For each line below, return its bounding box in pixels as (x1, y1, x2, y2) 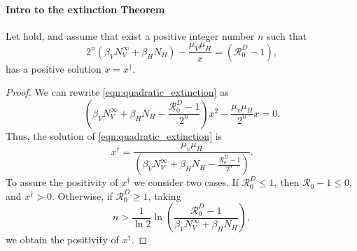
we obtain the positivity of (6, 232, 119, 247)
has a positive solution (6, 61, 101, 76)
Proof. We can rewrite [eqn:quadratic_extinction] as (6, 85, 229, 99)
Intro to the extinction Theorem (6, 1, 165, 16)
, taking (148, 188, 181, 203)
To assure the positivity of (6, 175, 118, 189)
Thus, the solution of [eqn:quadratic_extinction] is (6, 128, 223, 143)
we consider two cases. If (133, 175, 239, 189)
